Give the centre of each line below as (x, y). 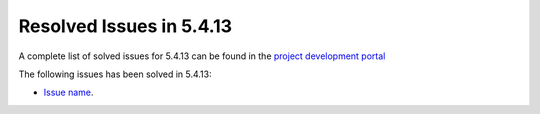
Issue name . (68, 92)
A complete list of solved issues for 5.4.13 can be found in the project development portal (202, 56)
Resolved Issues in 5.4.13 (125, 26)
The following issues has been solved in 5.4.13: (115, 74)
